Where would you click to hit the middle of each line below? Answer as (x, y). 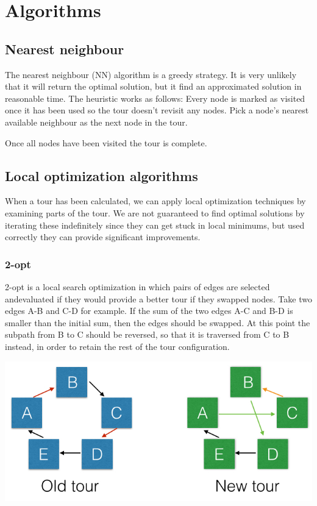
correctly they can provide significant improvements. (103, 237)
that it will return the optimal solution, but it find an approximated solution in (153, 86)
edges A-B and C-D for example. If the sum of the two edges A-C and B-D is (149, 311)
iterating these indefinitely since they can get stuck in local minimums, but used (155, 225)
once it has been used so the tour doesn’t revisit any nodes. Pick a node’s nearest (157, 110)
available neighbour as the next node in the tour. (96, 122)
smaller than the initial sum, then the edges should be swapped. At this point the (158, 322)
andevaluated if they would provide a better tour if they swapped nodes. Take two (158, 298)
